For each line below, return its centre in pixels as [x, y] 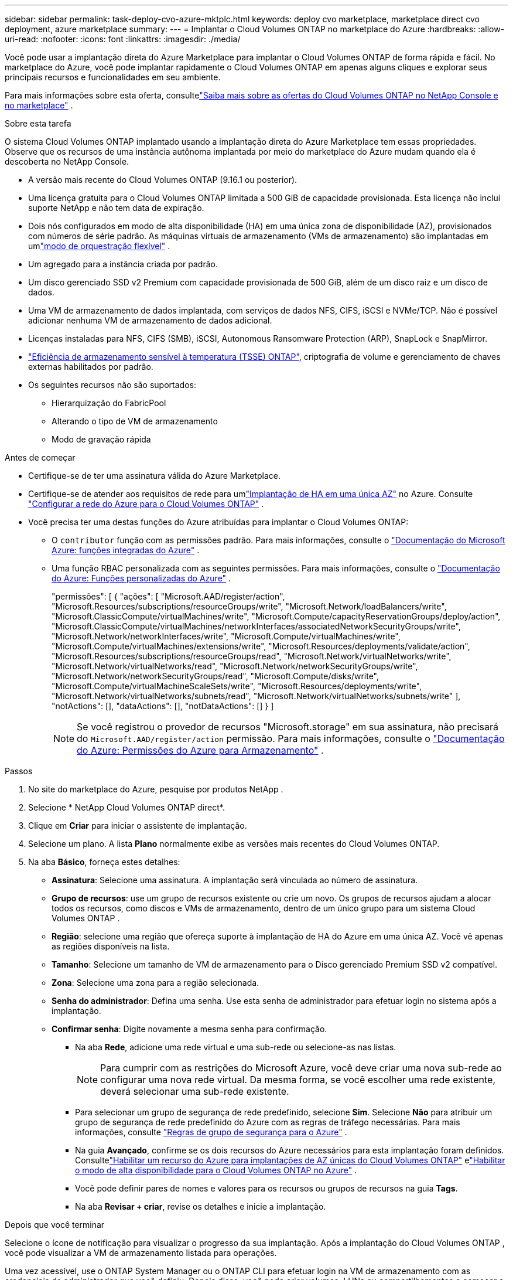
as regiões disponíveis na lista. [111, 946]
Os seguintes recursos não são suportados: [112, 385]
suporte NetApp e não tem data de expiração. [116, 208]
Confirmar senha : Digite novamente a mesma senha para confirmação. [189, 1029]
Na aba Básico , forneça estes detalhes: [104, 862]
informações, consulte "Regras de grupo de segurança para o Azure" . [211, 1132]
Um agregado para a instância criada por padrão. [123, 264]
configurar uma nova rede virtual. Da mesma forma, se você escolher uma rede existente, [298, 1080]
